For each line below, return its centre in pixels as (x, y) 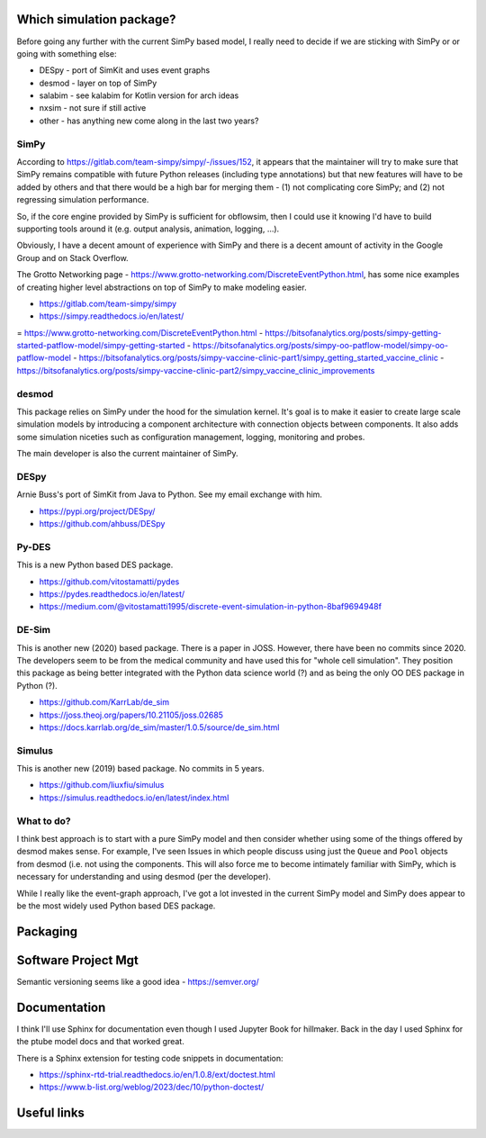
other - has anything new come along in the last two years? (149, 121)
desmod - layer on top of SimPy (98, 83)
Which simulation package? (96, 19)
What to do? (44, 821)
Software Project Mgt (78, 960)
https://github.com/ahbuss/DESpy (102, 524)
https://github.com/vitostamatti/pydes (109, 582)
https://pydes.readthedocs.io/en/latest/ (112, 594)
